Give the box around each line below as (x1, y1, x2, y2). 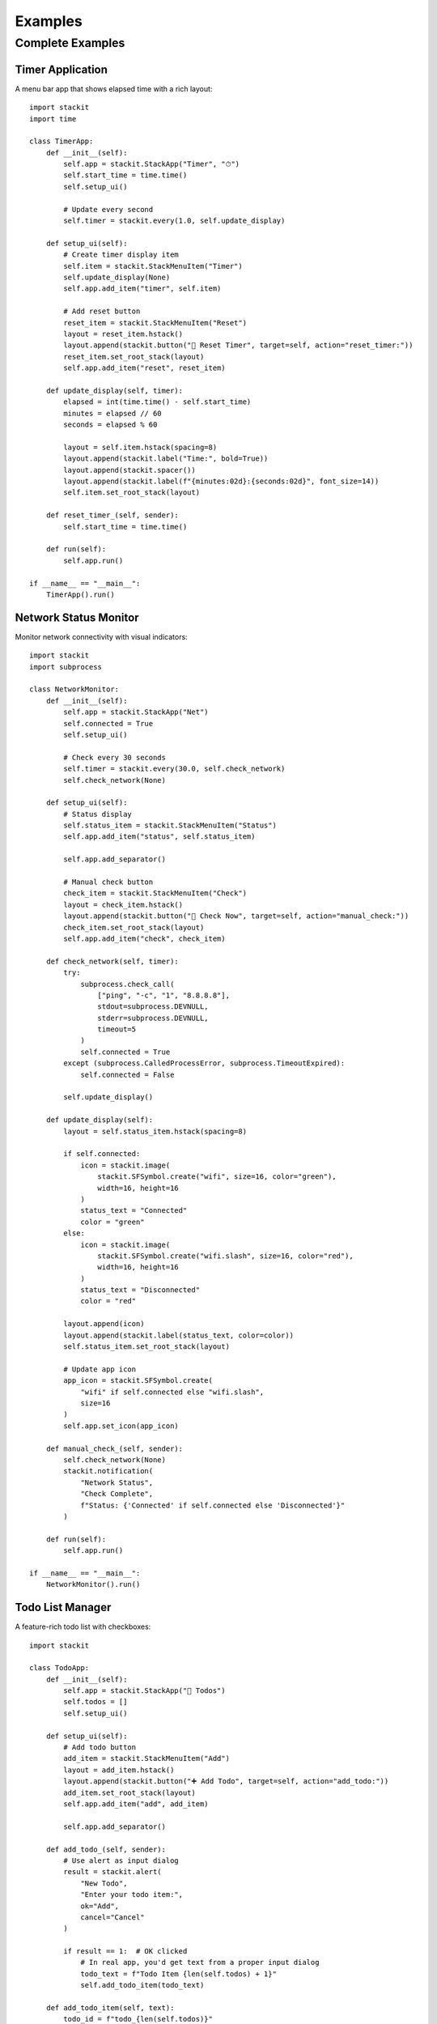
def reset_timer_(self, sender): (45, 511, 180, 520)
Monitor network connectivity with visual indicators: (15, 631, 188, 641)
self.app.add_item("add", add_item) (63, 1800, 210, 1809)
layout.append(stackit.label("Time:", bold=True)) (63, 454, 269, 463)
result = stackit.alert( (63, 1867, 162, 1877)
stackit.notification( (63, 1466, 154, 1476)
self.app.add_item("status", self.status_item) (63, 832, 256, 841)
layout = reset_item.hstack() (63, 329, 184, 338)
